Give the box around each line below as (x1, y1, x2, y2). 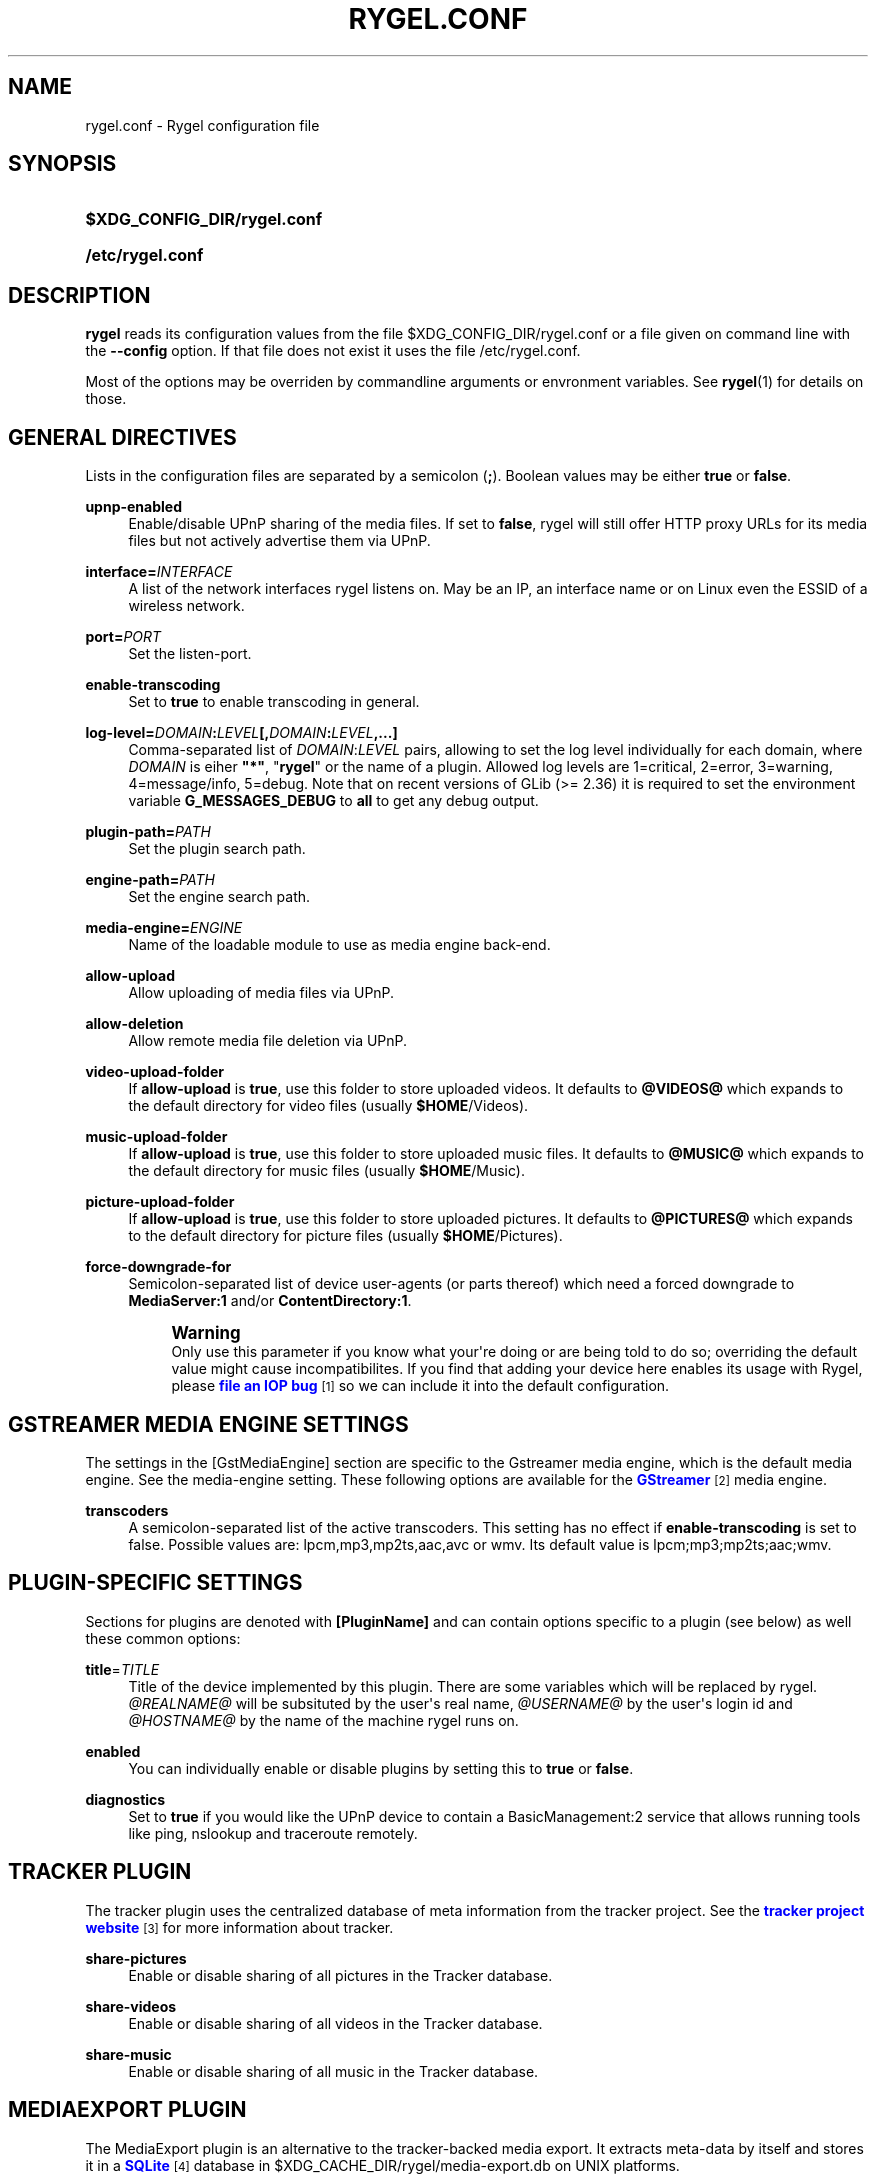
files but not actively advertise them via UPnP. (128, 532, 431, 550)
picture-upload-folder (85, 1193, 235, 1211)
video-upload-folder (85, 1063, 224, 1081)
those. (85, 390, 127, 408)
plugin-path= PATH (85, 823, 211, 841)
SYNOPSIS (8, 151, 117, 177)
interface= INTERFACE (85, 563, 233, 581)
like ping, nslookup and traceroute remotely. (128, 1824, 418, 1842)
